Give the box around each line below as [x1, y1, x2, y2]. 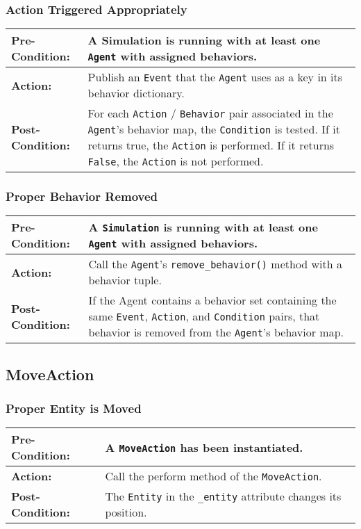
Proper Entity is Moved [6, 400, 142, 417]
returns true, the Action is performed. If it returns [87, 137, 335, 154]
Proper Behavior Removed [6, 188, 158, 205]
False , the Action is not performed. [87, 153, 264, 170]
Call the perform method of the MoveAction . [105, 468, 322, 485]
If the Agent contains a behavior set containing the [88, 292, 337, 309]
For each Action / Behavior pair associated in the [87, 105, 333, 122]
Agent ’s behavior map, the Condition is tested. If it [87, 121, 340, 138]
